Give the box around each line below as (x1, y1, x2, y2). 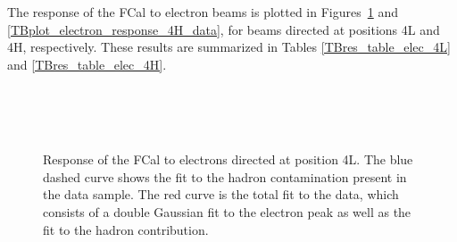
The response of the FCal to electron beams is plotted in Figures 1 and (7, 3, 398, 21)
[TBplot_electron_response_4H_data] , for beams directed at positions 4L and (7, 20, 440, 38)
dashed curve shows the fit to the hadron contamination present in (43, 167, 407, 186)
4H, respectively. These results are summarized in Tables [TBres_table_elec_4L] (7, 38, 451, 56)
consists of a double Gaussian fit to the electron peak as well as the (43, 202, 411, 221)
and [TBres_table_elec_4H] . (7, 54, 167, 73)
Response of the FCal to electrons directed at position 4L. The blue (43, 150, 413, 169)
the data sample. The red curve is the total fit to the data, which (43, 185, 399, 204)
